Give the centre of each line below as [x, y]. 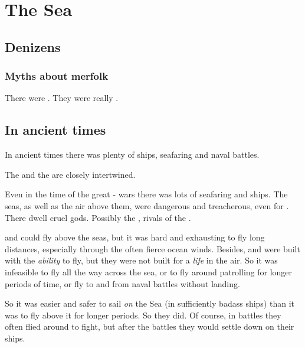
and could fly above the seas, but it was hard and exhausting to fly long [135, 237]
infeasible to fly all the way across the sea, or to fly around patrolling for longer [149, 271]
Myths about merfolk [57, 76]
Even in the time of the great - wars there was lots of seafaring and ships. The [146, 194]
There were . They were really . [62, 98]
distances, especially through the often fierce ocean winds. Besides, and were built [152, 248]
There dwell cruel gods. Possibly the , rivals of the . [98, 217]
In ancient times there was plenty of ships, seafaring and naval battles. [132, 155]
